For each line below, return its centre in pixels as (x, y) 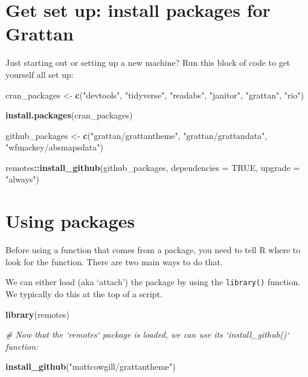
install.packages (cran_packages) (69, 115)
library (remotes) (37, 314)
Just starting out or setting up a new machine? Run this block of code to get (148, 63)
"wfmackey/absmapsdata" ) (54, 147)
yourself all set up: (40, 74)
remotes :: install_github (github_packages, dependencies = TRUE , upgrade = (153, 167)
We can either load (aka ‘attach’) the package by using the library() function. (153, 282)
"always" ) (23, 179)
